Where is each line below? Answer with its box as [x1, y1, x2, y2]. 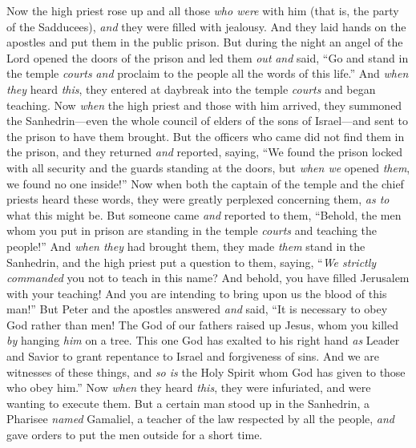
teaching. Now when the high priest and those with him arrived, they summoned [6, 96, 402, 113]
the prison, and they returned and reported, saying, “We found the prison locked [6, 143, 403, 160]
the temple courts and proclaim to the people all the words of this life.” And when [6, 65, 409, 82]
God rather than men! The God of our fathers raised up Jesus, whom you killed [6, 316, 398, 333]
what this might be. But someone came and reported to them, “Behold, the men [6, 206, 402, 223]
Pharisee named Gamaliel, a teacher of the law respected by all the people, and [6, 410, 395, 427]
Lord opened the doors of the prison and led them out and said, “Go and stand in [6, 49, 409, 66]
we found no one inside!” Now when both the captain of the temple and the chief [6, 175, 404, 192]
